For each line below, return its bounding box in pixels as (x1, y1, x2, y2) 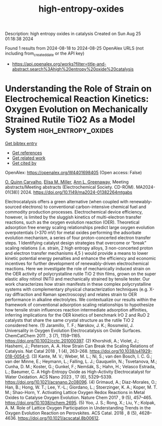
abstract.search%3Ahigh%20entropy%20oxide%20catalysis (12, 66, 134, 72)
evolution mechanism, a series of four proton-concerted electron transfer (5, 234, 151, 241)
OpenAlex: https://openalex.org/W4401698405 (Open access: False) (5, 169, 142, 175)
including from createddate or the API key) (5, 50, 85, 57)
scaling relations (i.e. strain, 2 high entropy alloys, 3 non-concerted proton (5, 245, 153, 251)
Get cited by (12, 160, 37, 166)
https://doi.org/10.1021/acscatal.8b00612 (17, 415, 99, 421)
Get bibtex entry (5, 140, 37, 146)
